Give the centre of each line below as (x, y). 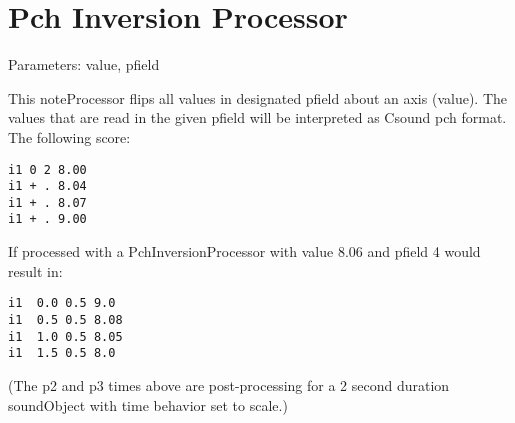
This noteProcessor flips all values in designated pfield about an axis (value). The (257, 97)
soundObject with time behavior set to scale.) (148, 404)
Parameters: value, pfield (84, 64)
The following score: (69, 136)
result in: (35, 270)
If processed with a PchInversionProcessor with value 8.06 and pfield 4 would (244, 251)
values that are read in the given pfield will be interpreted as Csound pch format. (257, 117)
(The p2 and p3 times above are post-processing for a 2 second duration (229, 384)
